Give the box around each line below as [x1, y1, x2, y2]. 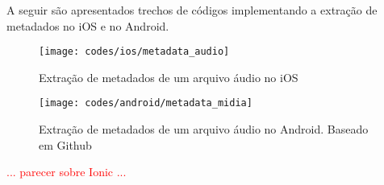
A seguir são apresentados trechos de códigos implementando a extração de [6, 2, 378, 18]
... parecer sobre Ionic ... [6, 163, 127, 180]
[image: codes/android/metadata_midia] [39, 97, 253, 109]
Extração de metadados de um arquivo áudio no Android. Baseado [39, 121, 369, 138]
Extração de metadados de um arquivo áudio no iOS [39, 68, 298, 85]
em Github [39, 136, 92, 153]
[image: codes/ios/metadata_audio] [39, 46, 230, 58]
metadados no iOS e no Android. [6, 17, 169, 34]
